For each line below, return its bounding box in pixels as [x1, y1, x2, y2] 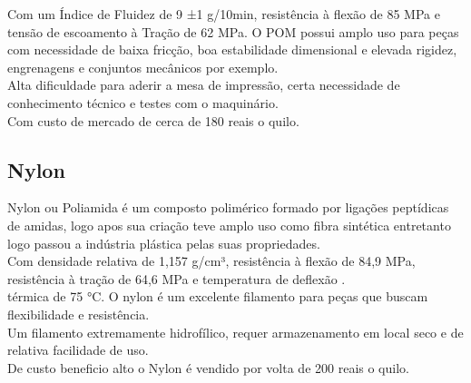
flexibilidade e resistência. [7, 304, 150, 323]
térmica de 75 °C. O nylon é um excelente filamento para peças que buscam [7, 287, 428, 306]
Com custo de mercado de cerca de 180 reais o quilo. [7, 111, 299, 130]
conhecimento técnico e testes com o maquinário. [7, 93, 279, 112]
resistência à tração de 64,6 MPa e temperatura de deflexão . [7, 269, 346, 288]
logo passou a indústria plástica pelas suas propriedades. [7, 233, 320, 252]
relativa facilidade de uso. [7, 340, 149, 359]
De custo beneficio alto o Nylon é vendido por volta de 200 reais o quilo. [7, 358, 409, 377]
